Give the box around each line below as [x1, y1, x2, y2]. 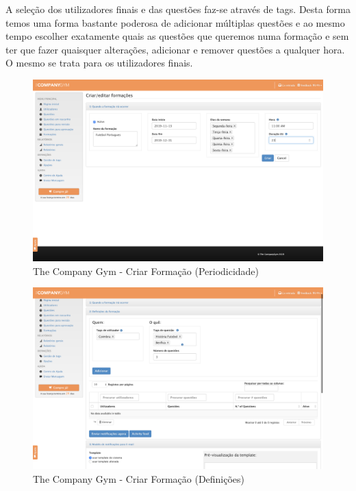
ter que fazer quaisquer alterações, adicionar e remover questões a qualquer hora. [5, 42, 345, 56]
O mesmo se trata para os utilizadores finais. [5, 56, 193, 70]
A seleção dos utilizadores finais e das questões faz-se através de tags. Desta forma [5, 2, 351, 16]
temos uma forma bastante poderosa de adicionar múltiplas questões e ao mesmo [5, 15, 345, 29]
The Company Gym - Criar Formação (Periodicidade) [33, 263, 259, 278]
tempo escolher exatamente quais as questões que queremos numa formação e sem [5, 29, 349, 43]
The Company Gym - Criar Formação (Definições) [33, 471, 245, 486]
